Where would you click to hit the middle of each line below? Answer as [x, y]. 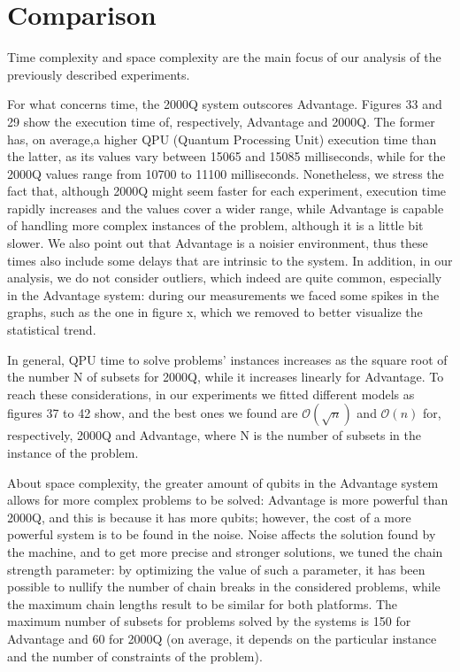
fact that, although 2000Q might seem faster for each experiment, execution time [227, 191]
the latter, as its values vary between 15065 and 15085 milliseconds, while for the [226, 156]
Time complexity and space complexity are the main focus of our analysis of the [224, 57]
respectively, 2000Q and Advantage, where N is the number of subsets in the [214, 435]
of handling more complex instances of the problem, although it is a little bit [215, 225]
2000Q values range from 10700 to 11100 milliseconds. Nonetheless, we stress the [226, 173]
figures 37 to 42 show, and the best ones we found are [153, 413]
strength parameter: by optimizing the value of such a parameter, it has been [216, 569]
